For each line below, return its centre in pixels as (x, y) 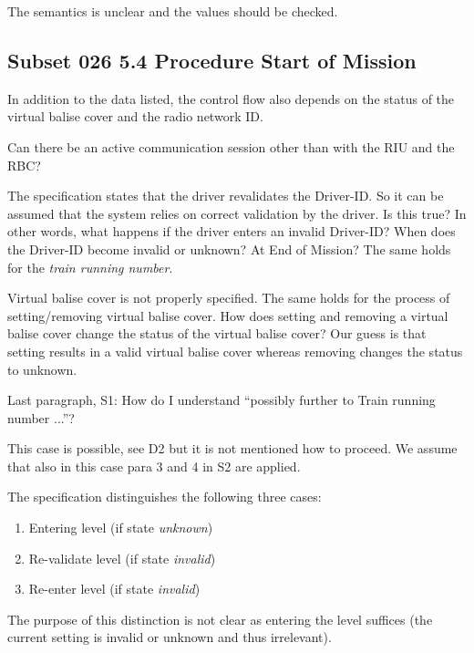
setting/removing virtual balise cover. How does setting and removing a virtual (228, 315)
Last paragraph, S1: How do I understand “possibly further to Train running (222, 400)
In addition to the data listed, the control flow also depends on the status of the (231, 98)
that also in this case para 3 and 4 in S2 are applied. (154, 466)
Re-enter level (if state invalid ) (114, 589)
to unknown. (42, 369)
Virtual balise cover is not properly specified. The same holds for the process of (229, 298)
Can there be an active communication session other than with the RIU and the (231, 146)
